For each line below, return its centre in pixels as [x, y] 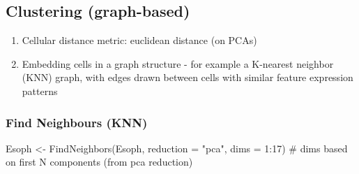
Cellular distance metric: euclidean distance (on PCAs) [139, 40]
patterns [40, 90]
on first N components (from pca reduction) [99, 162]
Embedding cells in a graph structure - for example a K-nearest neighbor [178, 63]
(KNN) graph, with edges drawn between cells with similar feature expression [188, 77]
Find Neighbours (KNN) [77, 122]
